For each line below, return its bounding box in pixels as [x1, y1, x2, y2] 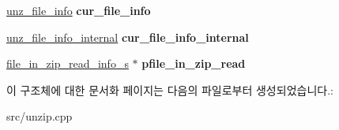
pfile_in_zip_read [141, 55, 246, 72]
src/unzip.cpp [6, 108, 73, 124]
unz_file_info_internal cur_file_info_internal [6, 28, 249, 45]
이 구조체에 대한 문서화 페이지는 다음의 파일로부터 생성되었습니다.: [6, 81, 333, 98]
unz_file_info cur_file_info [6, 2, 151, 18]
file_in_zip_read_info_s [6, 55, 129, 72]
